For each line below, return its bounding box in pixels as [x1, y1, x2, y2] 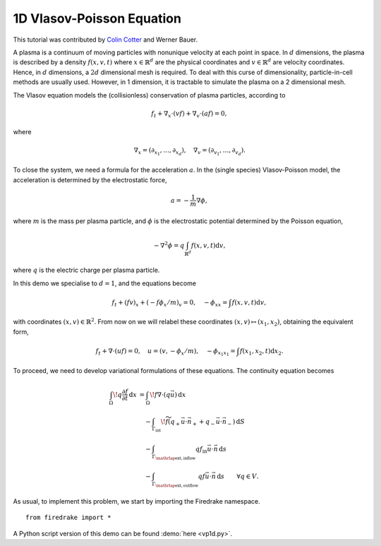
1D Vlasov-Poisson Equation [13, 11, 181, 26]
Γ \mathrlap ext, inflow [152, 453, 196, 461]
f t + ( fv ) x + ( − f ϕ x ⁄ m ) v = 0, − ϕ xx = [111, 298, 229, 308]
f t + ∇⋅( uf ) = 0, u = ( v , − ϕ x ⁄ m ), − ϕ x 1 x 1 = [95, 347, 236, 357]
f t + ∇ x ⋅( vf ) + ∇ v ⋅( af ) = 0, [151, 109, 227, 119]
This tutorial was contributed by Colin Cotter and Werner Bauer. [13, 35, 198, 44]
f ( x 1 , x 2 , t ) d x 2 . [239, 347, 284, 357]
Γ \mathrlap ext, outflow [152, 480, 199, 488]
